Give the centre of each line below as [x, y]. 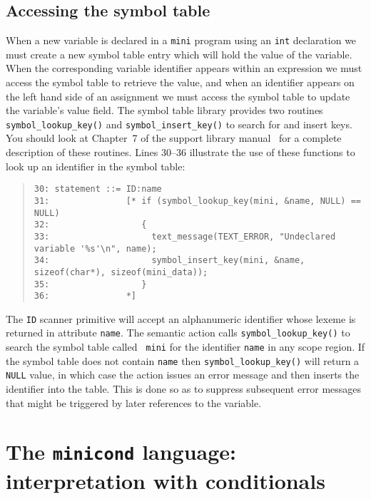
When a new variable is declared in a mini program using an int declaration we [181, 40]
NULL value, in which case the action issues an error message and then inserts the [183, 375]
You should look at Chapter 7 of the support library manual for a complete [174, 138]
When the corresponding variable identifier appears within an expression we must [184, 68]
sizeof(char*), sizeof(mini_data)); [121, 272]
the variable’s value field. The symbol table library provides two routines [164, 110]
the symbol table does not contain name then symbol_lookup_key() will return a [183, 360]
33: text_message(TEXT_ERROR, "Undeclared [185, 236]
